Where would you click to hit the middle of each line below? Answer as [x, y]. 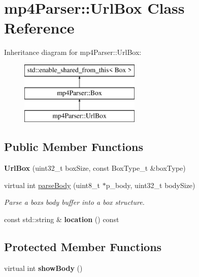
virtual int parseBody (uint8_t [52, 185]
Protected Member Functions [83, 246]
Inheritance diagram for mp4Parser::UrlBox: [73, 52]
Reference [39, 28]
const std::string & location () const [62, 219]
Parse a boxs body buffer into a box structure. [74, 202]
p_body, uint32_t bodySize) [151, 185]
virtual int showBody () [43, 268]
